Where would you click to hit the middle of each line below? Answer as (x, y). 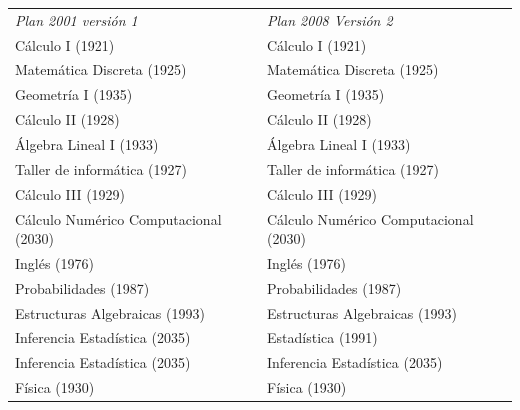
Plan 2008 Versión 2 (330, 19)
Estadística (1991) (322, 337)
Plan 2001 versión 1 (76, 19)
